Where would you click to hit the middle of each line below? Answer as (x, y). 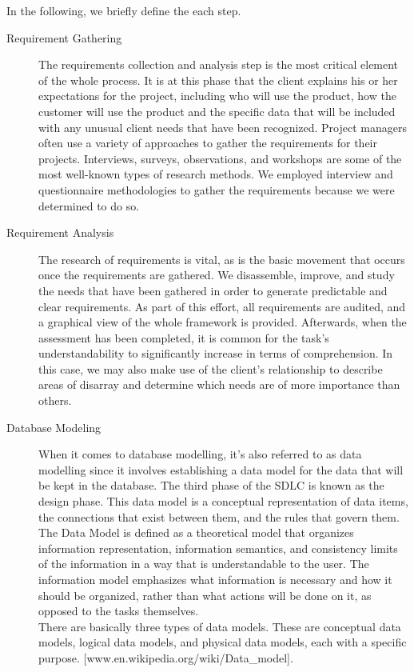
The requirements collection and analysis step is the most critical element (219, 64)
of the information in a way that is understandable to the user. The (204, 564)
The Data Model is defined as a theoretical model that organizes (196, 532)
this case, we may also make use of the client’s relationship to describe (211, 368)
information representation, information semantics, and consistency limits (218, 548)
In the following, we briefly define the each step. (124, 10)
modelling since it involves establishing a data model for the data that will (221, 469)
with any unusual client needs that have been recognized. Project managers (223, 127)
